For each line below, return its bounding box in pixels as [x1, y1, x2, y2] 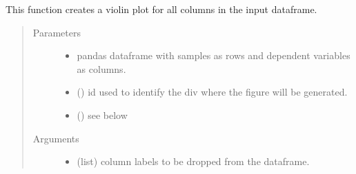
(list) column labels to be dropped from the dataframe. [77, 154, 310, 168]
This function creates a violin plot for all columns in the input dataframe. [6, 2, 317, 16]
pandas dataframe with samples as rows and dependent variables [77, 48, 350, 63]
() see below [77, 107, 128, 122]
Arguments [32, 131, 79, 145]
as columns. [77, 61, 126, 76]
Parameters [32, 25, 81, 39]
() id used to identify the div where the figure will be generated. [77, 85, 348, 99]
